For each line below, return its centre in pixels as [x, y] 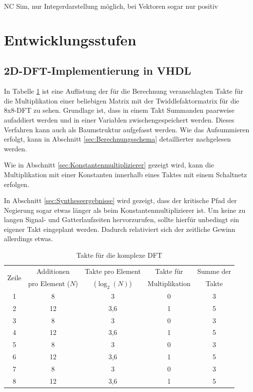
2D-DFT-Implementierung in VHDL [98, 71]
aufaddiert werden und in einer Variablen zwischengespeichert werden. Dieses [119, 119]
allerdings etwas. [29, 238]
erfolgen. [17, 184]
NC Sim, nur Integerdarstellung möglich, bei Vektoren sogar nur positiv [111, 6]
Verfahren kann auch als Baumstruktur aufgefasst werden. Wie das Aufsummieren [127, 129]
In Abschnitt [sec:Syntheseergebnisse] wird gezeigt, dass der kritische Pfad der [120, 200]
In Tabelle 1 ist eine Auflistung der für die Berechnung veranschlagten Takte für [124, 91]
